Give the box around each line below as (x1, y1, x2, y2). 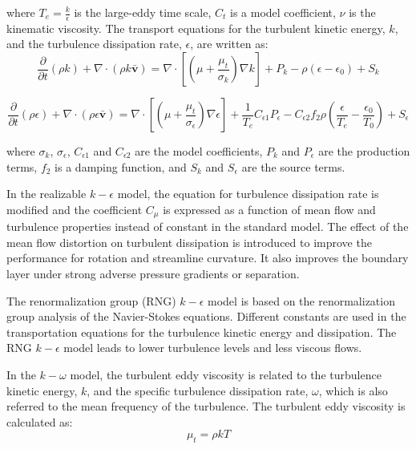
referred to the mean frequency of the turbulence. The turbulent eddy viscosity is (6, 398, 406, 415)
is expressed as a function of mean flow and (163, 200, 376, 217)
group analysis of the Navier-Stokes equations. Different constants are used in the (6, 308, 406, 325)
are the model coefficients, (135, 143, 263, 160)
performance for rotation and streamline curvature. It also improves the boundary (6, 249, 409, 266)
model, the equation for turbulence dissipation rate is (117, 185, 379, 202)
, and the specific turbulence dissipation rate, (87, 382, 309, 398)
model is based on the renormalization (208, 292, 395, 309)
